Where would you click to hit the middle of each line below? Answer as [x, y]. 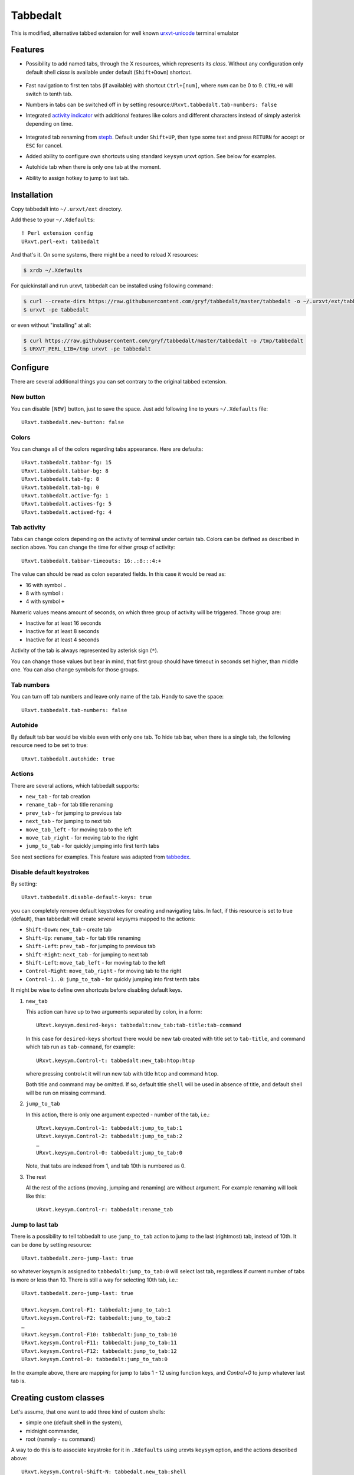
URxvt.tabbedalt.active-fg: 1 [65, 496]
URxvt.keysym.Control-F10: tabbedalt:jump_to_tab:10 [99, 1335]
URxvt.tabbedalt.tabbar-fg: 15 [67, 463]
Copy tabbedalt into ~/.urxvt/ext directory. [67, 209]
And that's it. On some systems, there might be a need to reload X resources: [105, 255]
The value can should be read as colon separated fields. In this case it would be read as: [119, 574]
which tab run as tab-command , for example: [81, 1047]
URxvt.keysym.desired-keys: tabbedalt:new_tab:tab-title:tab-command [139, 1025]
